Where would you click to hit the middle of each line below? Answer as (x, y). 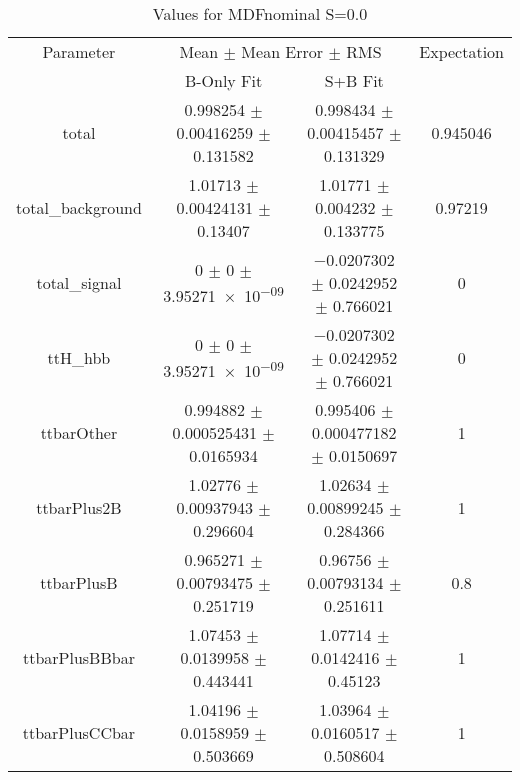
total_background (79, 207)
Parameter (79, 51)
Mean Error (282, 51)
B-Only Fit (223, 80)
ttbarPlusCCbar (79, 732)
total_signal (79, 282)
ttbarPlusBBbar (78, 657)
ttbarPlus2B (79, 507)
